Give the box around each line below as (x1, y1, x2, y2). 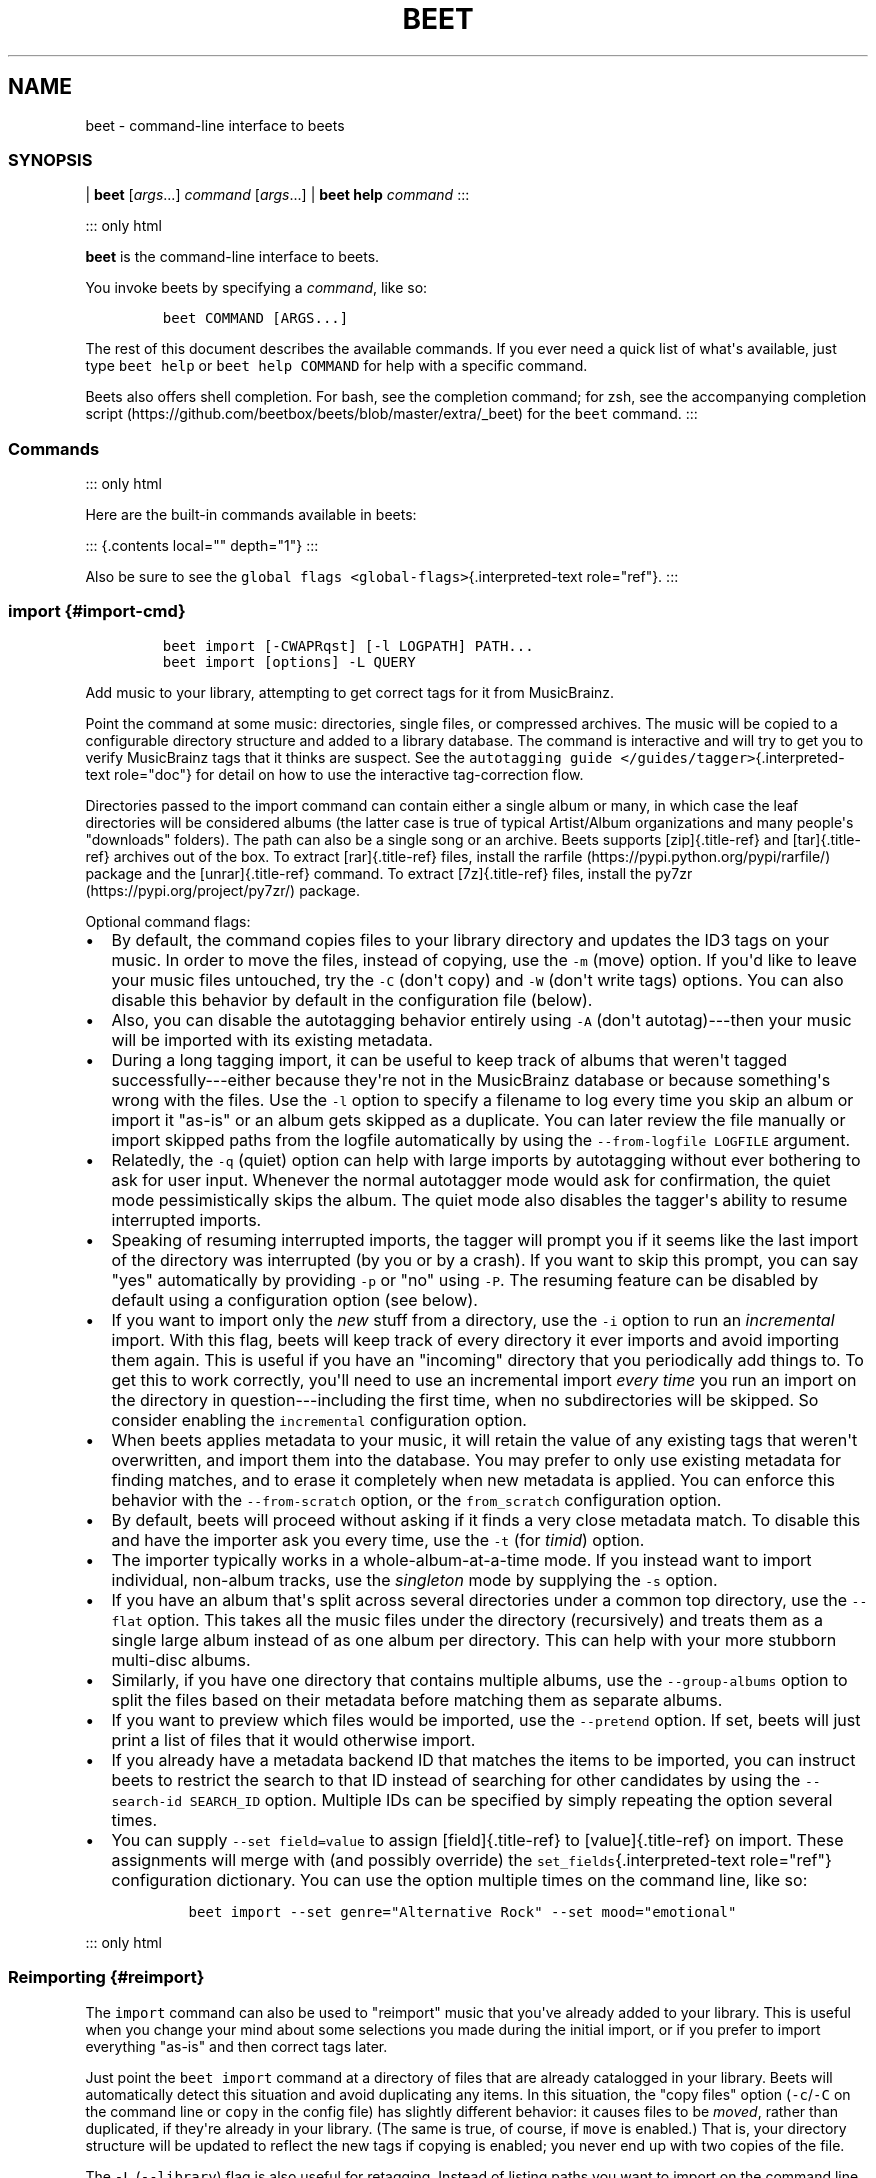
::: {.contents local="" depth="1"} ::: (85, 537, 319, 555)
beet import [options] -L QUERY (162, 653, 416, 670)
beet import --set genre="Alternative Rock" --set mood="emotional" (188, 1903, 737, 1920)
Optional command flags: (85, 912, 251, 930)
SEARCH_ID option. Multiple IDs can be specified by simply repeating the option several (189, 1789, 833, 1810)
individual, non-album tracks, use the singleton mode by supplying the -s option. (111, 1569, 718, 1590)
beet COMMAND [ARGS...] (162, 310, 349, 327)
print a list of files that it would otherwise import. (111, 1729, 476, 1750)
